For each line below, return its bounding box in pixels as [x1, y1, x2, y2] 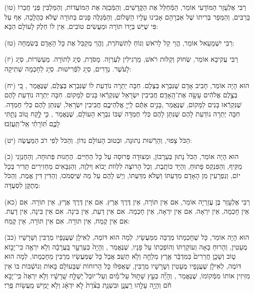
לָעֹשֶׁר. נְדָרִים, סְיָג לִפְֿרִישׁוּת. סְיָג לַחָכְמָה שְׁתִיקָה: [4, 63, 132, 73]
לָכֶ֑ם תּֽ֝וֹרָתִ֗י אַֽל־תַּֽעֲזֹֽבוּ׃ [4, 118, 60, 128]
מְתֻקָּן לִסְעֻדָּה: [4, 180, 41, 190]
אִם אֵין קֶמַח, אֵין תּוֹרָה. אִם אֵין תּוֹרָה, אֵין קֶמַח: [4, 215, 130, 225]
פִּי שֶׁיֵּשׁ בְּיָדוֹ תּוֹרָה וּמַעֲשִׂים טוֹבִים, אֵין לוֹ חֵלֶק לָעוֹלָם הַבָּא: [4, 21, 158, 31]
